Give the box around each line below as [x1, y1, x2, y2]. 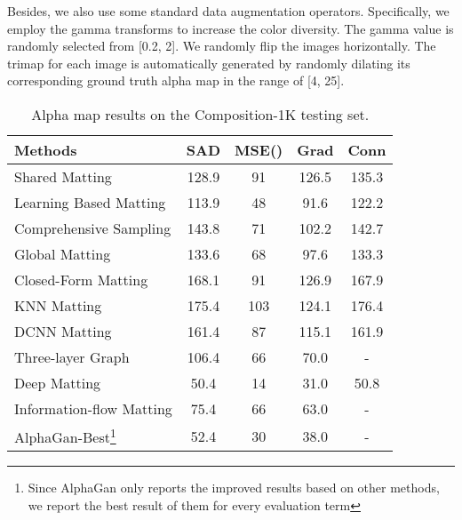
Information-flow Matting [14, 397, 172, 419]
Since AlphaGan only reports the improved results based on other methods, [28, 478, 440, 497]
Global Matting [14, 243, 111, 264]
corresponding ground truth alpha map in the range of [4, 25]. [7, 71, 345, 90]
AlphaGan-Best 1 [14, 423, 116, 448]
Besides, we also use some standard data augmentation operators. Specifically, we [7, 2, 450, 20]
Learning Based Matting [14, 191, 166, 212]
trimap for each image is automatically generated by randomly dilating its [7, 53, 410, 72]
